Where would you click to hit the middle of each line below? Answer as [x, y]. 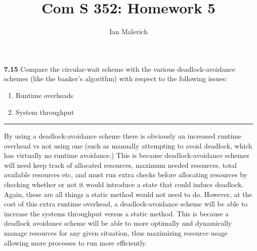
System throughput [45, 112]
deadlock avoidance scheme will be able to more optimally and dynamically [118, 223]
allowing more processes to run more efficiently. [76, 242]
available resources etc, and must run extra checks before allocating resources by [126, 175]
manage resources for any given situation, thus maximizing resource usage [116, 233]
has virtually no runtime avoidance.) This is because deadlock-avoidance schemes [127, 155]
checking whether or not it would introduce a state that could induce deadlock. [124, 184]
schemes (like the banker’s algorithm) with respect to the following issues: [116, 78]
